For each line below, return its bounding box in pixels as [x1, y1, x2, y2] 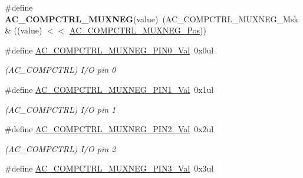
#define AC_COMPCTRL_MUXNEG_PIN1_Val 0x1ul [5, 83, 214, 95]
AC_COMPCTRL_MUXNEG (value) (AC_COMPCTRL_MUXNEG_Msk [5, 12, 298, 25]
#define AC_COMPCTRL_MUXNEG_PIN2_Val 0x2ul [5, 123, 214, 135]
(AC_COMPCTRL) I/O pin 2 [5, 142, 116, 155]
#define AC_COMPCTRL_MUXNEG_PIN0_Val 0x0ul [5, 43, 214, 56]
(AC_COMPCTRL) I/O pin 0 [5, 63, 116, 76]
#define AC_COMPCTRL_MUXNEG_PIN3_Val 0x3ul [5, 162, 214, 174]
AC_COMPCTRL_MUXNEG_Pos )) [70, 24, 206, 36]
